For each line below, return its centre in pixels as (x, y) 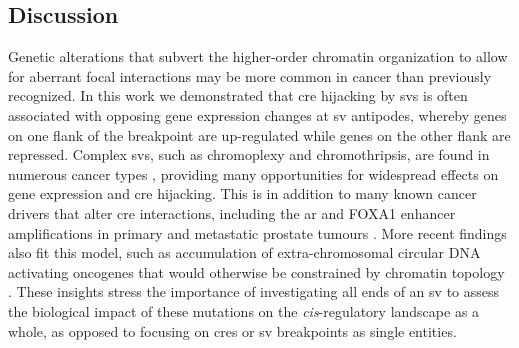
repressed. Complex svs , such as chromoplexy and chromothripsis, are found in (249, 154)
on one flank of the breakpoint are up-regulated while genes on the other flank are (259, 134)
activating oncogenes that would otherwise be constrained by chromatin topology (256, 271)
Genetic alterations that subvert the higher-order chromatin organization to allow (258, 56)
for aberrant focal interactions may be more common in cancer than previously (250, 75)
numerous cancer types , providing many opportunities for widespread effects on (253, 173)
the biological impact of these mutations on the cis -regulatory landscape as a (244, 310)
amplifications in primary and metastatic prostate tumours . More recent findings (257, 232)
